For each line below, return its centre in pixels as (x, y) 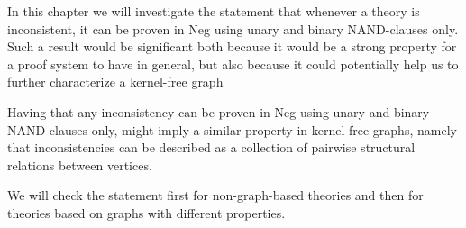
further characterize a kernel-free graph (115, 82)
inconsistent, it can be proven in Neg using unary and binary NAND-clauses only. (233, 28)
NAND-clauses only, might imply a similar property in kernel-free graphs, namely (232, 129)
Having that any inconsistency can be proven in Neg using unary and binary (219, 111)
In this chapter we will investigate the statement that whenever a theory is (214, 11)
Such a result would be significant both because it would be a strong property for (232, 46)
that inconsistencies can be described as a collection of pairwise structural (211, 147)
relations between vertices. (80, 164)
